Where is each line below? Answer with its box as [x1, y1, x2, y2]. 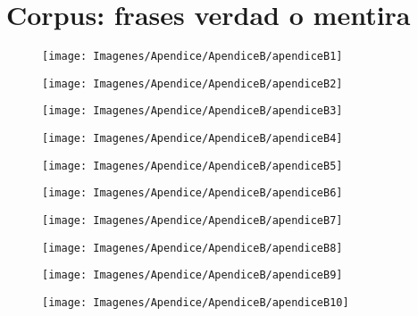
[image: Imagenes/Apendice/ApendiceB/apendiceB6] [42, 187, 343, 200]
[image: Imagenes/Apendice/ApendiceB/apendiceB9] [42, 269, 343, 282]
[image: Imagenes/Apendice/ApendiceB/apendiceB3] [42, 104, 343, 118]
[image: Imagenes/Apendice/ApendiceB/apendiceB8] [42, 241, 343, 254]
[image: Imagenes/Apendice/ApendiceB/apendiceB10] [42, 296, 349, 310]
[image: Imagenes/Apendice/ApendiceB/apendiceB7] [42, 214, 343, 228]
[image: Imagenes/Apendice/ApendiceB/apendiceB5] [42, 159, 343, 172]
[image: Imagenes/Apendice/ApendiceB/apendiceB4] [42, 132, 343, 146]
